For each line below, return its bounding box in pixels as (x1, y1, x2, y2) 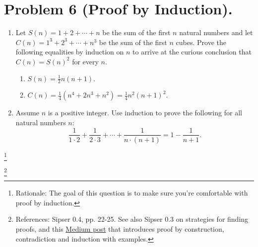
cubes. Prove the (176, 37, 226, 47)
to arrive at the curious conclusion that (132, 47, 252, 57)
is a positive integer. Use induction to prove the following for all (48, 107, 242, 118)
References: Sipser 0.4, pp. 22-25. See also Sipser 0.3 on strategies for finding (15, 214, 249, 224)
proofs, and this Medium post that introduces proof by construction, (15, 224, 224, 234)
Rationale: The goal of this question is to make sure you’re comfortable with (15, 188, 248, 198)
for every (72, 56, 99, 66)
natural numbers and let (179, 27, 253, 38)
